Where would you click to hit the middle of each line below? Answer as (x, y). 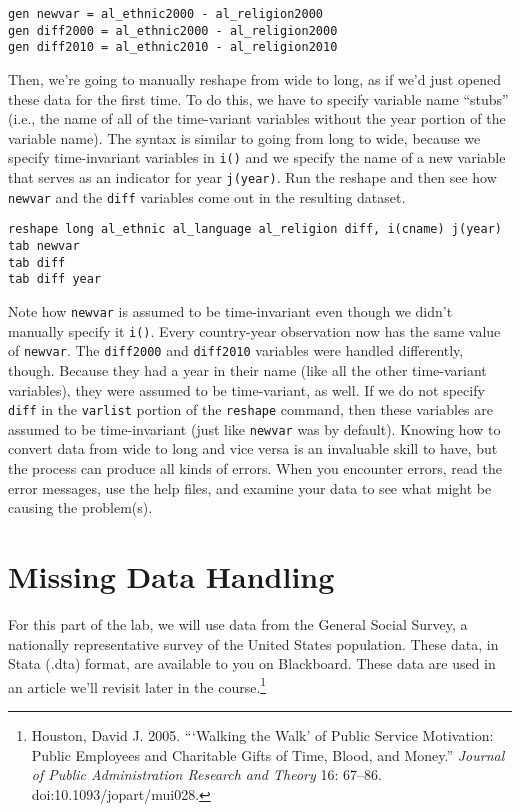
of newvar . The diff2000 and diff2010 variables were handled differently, (236, 350)
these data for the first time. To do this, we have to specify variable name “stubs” (258, 98)
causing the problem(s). (80, 507)
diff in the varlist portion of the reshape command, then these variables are (250, 409)
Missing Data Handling (171, 575)
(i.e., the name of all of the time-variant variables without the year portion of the (257, 118)
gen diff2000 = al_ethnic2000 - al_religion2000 (173, 30)
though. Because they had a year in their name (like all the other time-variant (247, 369)
